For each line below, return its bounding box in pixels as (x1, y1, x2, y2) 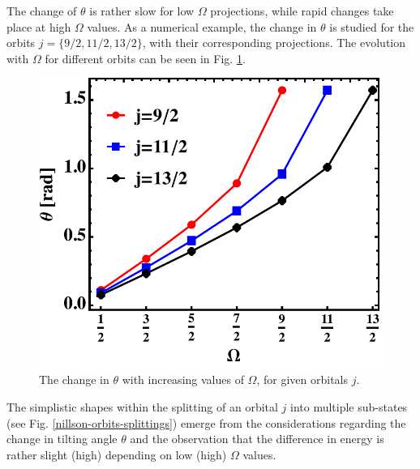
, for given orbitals (256, 371, 348, 388)
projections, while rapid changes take (210, 2, 394, 19)
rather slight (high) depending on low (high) (6, 446, 227, 463)
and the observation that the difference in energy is (130, 430, 384, 447)
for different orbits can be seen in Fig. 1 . (45, 49, 246, 66)
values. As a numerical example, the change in (87, 18, 317, 35)
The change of (6, 2, 77, 19)
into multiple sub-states (290, 398, 408, 415)
